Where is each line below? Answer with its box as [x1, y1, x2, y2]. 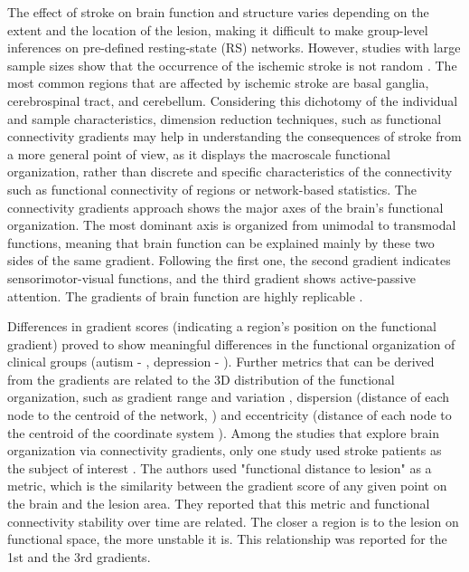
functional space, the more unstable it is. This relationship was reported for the [7, 529, 447, 548]
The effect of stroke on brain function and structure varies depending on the [7, 3, 429, 21]
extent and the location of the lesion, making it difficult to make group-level [7, 20, 428, 39]
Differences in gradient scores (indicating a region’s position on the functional [7, 317, 436, 336]
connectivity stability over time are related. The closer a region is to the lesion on [7, 511, 459, 530]
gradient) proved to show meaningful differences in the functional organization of [7, 334, 455, 353]
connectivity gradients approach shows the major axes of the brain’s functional [7, 197, 444, 216]
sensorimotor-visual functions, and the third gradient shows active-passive [7, 268, 416, 287]
